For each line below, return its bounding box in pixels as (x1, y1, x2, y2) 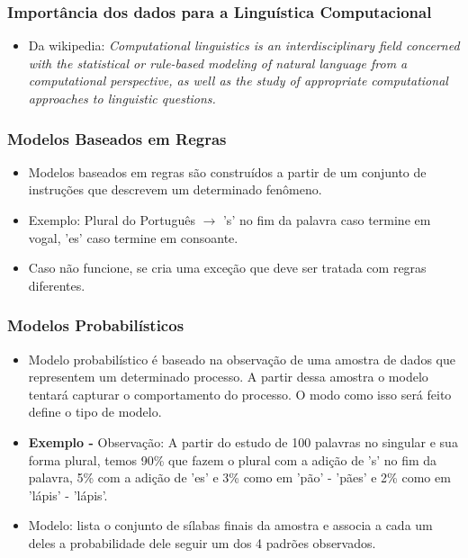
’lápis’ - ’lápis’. (28, 485, 108, 504)
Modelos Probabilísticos (7, 314, 184, 337)
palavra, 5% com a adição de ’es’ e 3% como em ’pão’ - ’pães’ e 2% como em (28, 468, 451, 487)
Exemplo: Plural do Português (28, 211, 195, 229)
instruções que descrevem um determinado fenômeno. (28, 180, 322, 199)
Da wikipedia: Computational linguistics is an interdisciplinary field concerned (28, 36, 460, 55)
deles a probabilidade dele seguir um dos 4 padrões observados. (28, 533, 376, 552)
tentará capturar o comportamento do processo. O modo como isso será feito (28, 384, 452, 403)
